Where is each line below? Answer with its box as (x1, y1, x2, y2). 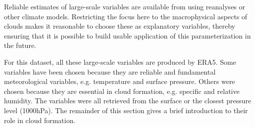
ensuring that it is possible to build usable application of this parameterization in (4, 30, 251, 41)
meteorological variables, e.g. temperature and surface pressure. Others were (4, 76, 235, 86)
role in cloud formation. (4, 115, 76, 125)
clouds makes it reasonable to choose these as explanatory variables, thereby (4, 21, 235, 31)
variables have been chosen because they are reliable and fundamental (4, 66, 216, 77)
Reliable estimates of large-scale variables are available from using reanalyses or (4, 1, 246, 11)
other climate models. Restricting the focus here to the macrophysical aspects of (4, 11, 248, 21)
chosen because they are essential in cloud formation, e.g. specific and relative (4, 85, 240, 96)
